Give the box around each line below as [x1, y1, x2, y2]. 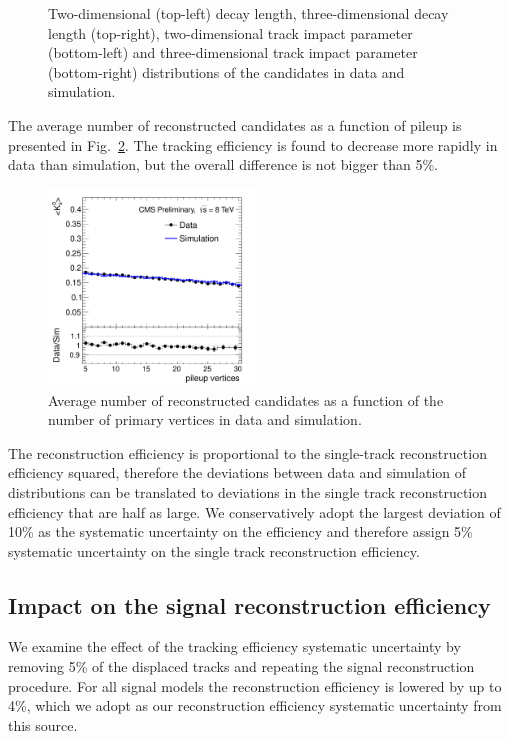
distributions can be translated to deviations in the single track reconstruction [8, 481, 488, 502]
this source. [8, 714, 78, 735]
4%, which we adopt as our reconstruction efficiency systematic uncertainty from [8, 695, 502, 716]
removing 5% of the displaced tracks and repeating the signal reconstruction [8, 656, 475, 677]
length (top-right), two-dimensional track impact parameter [48, 22, 413, 43]
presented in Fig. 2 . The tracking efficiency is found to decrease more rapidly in [8, 134, 498, 155]
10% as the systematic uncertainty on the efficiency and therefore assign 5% [8, 521, 473, 542]
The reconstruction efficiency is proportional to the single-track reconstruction [8, 442, 487, 463]
